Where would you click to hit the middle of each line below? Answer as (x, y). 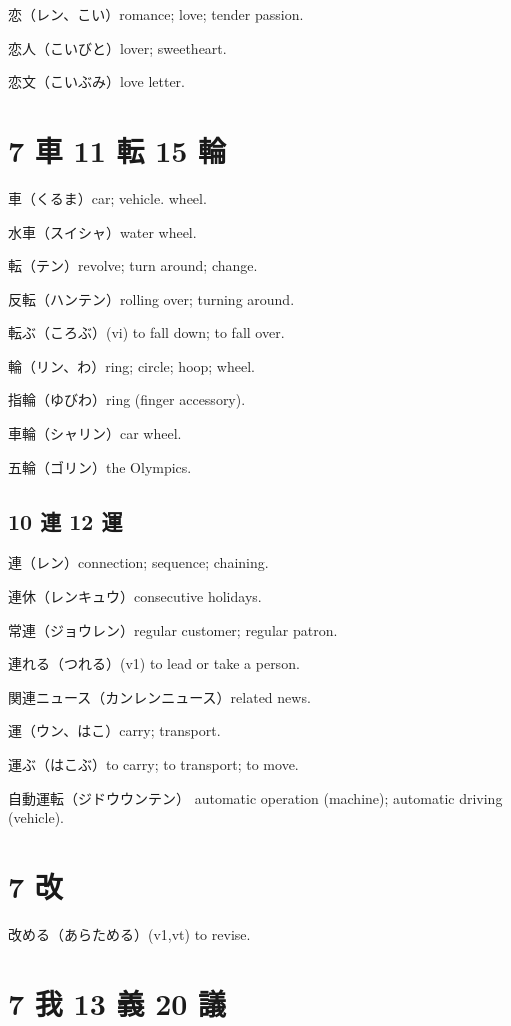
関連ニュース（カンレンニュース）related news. (159, 696)
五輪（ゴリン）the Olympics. (100, 466)
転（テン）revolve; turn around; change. (133, 265)
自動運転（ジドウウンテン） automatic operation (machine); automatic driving (255, 797)
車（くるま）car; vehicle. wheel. (107, 197)
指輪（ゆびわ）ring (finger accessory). (127, 399)
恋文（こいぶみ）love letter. (96, 81)
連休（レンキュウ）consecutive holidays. (135, 596)
